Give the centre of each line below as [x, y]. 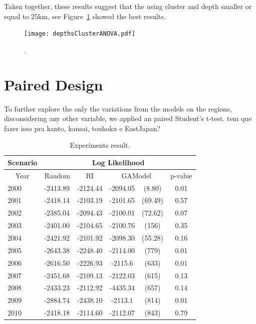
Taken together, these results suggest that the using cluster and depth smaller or [128, 6]
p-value [181, 175]
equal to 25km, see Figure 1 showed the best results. [85, 16]
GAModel [136, 175]
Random [57, 175]
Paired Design [54, 84]
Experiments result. [100, 145]
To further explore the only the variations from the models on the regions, [118, 108]
